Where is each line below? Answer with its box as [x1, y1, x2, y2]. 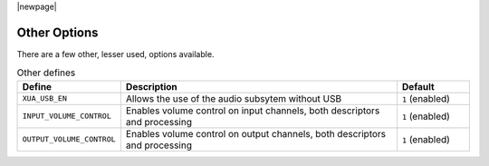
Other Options [16, 24, 99, 40]
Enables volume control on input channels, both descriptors [125, 104, 380, 117]
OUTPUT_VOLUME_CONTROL [22, 134, 117, 144]
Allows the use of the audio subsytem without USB [125, 92, 342, 104]
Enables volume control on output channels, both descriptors [125, 127, 387, 140]
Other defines [16, 66, 76, 79]
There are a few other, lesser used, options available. [16, 48, 215, 59]
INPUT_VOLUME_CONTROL [22, 112, 112, 122]
